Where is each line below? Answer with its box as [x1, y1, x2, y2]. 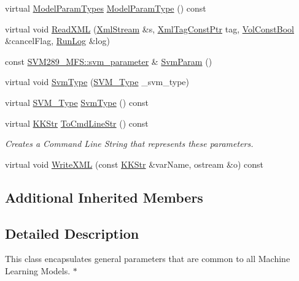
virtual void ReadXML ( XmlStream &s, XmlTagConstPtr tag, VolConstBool [5, 22, 294, 35]
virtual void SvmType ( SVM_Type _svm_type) [5, 75, 190, 88]
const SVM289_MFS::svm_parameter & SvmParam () [5, 54, 212, 67]
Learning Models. [5, 264, 71, 277]
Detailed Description [5, 223, 139, 242]
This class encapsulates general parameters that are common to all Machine [5, 252, 290, 265]
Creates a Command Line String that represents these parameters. [5, 137, 254, 150]
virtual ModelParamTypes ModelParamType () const [5, 2, 206, 14]
